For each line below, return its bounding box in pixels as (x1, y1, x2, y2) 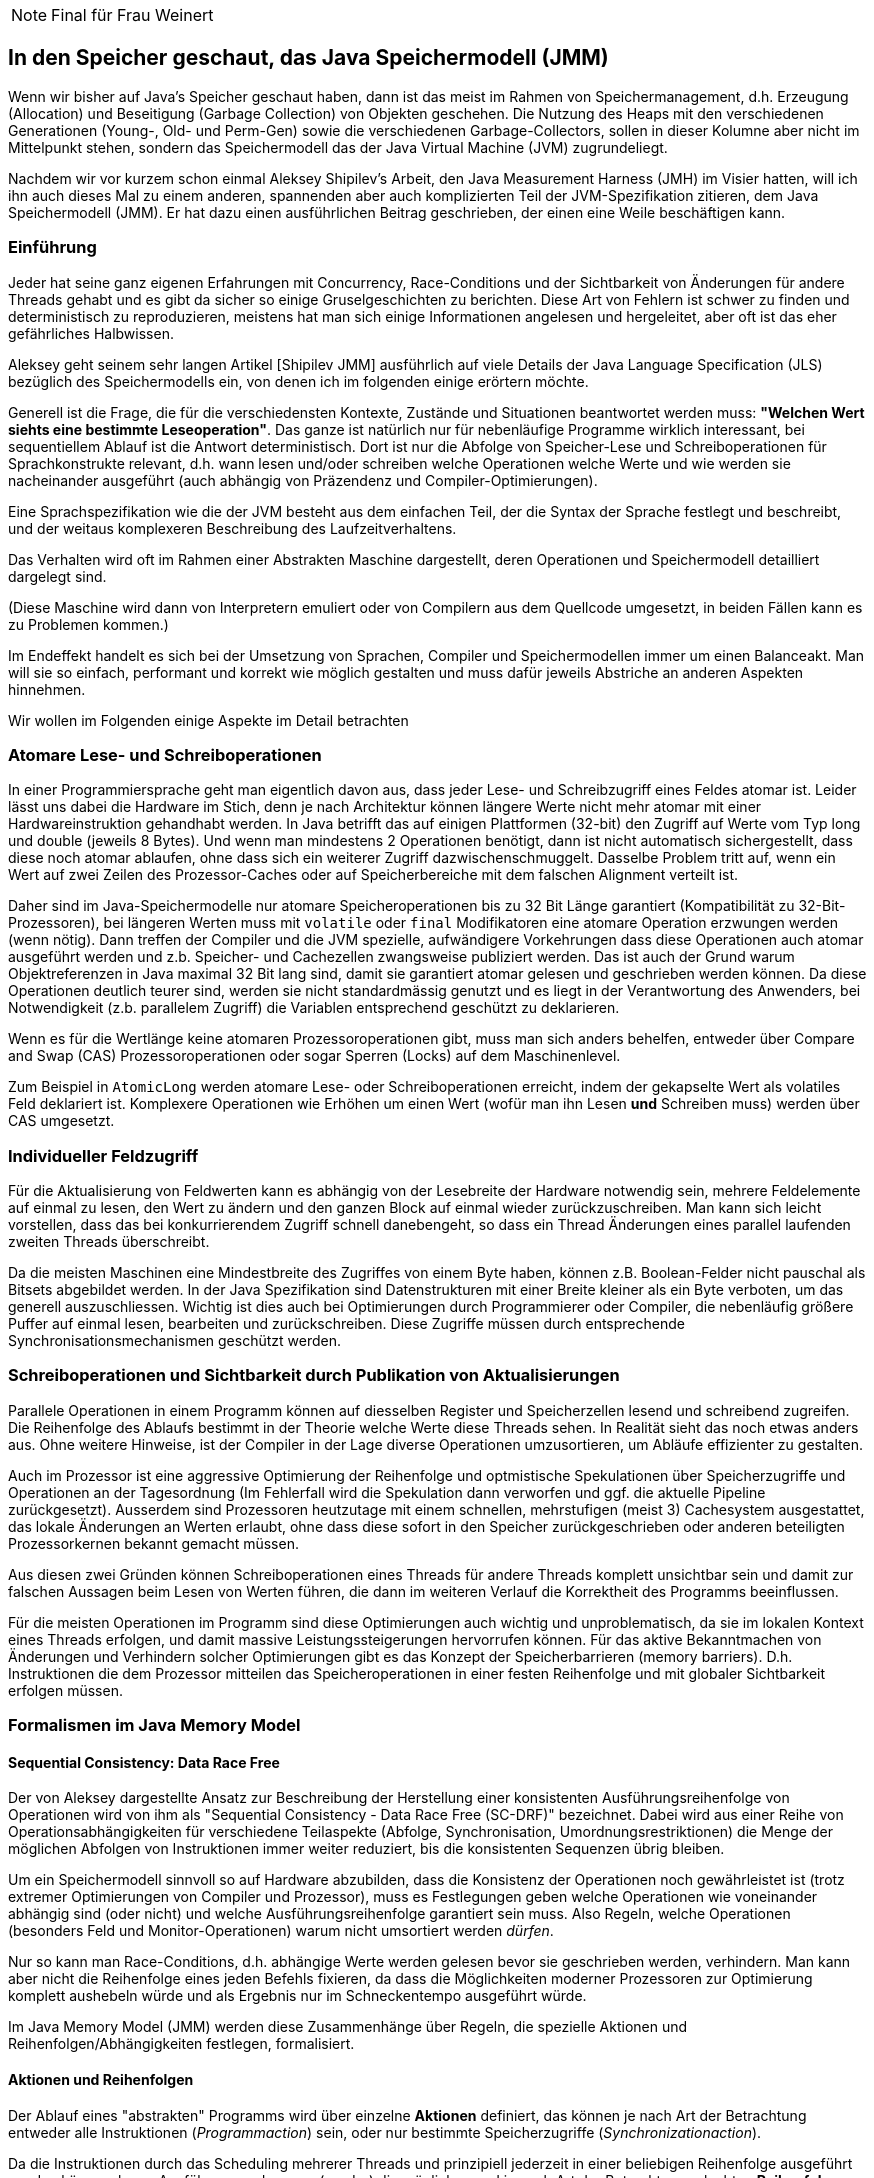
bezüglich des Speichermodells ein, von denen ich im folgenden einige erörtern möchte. (8, 372, 589, 390)
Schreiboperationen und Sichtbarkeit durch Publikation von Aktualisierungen (8, 1365, 620, 1386)
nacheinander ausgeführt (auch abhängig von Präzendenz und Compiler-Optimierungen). (8, 471, 598, 489)
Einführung (8, 237, 97, 258)
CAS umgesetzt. (8, 1112, 115, 1130)
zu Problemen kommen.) (8, 615, 169, 633)
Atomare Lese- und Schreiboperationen (8, 744, 322, 765)
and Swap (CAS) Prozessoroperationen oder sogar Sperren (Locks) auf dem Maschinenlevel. (8, 1047, 621, 1065)
